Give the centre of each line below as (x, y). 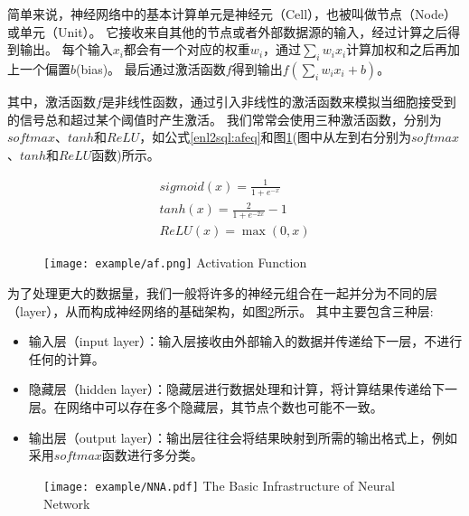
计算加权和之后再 (397, 49)
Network (67, 503)
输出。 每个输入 (66, 49)
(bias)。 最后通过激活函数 (151, 68)
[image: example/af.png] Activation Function (175, 263)
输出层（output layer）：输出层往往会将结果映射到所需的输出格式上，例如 (243, 437)
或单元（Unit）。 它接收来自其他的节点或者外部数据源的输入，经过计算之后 (228, 31)
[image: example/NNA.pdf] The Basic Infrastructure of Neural (219, 485)
